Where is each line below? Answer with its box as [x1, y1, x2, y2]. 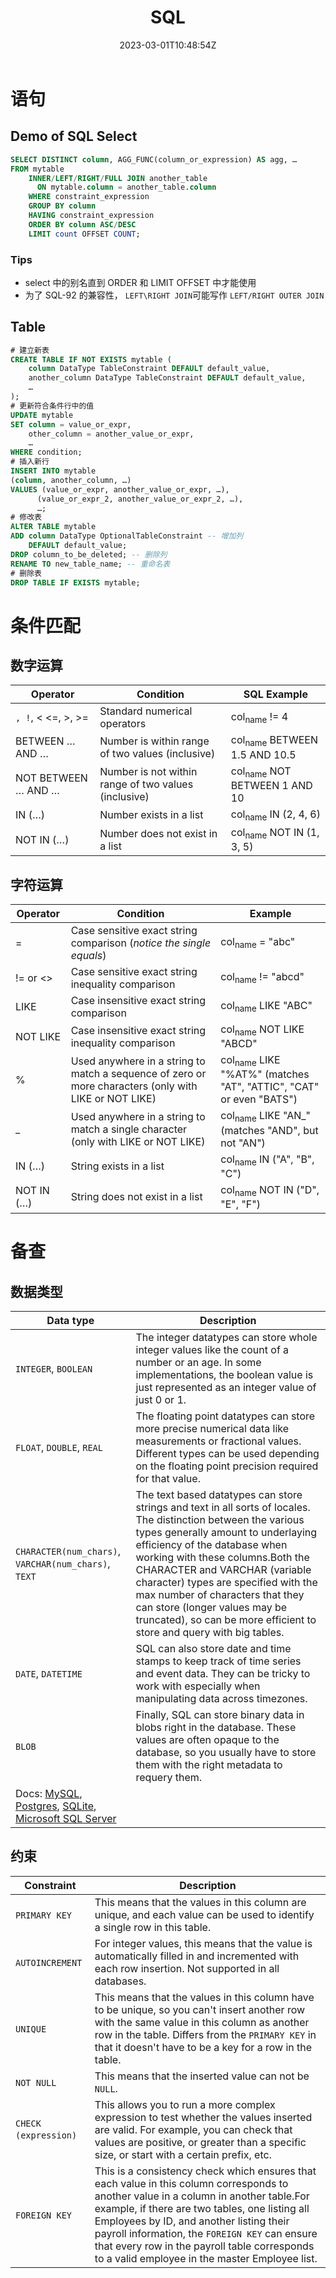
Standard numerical [99, 704, 193, 718]
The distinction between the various [135, 1512, 305, 1526]
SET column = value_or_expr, [10, 419, 132, 430]
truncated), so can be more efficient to [135, 1612, 317, 1626]
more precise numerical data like [135, 1421, 290, 1435]
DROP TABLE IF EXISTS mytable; [10, 577, 141, 588]
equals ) [70, 949, 107, 963]
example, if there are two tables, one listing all [94, 2201, 310, 2215]
